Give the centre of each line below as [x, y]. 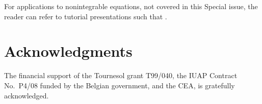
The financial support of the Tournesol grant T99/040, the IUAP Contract [121, 75]
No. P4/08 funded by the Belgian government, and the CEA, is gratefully [120, 85]
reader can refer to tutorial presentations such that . [86, 16]
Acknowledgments [68, 51]
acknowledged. [27, 95]
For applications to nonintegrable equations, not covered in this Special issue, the [131, 6]
